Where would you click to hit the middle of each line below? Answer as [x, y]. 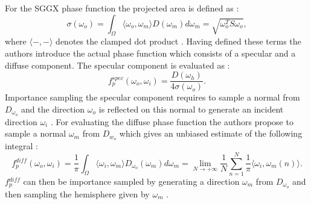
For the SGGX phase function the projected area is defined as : [122, 8]
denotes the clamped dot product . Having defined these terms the [178, 41]
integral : [21, 146]
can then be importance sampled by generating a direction [131, 181]
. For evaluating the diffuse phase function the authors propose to [172, 121]
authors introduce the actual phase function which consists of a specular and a [150, 53]
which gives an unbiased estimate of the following [211, 133]
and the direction [53, 109]
